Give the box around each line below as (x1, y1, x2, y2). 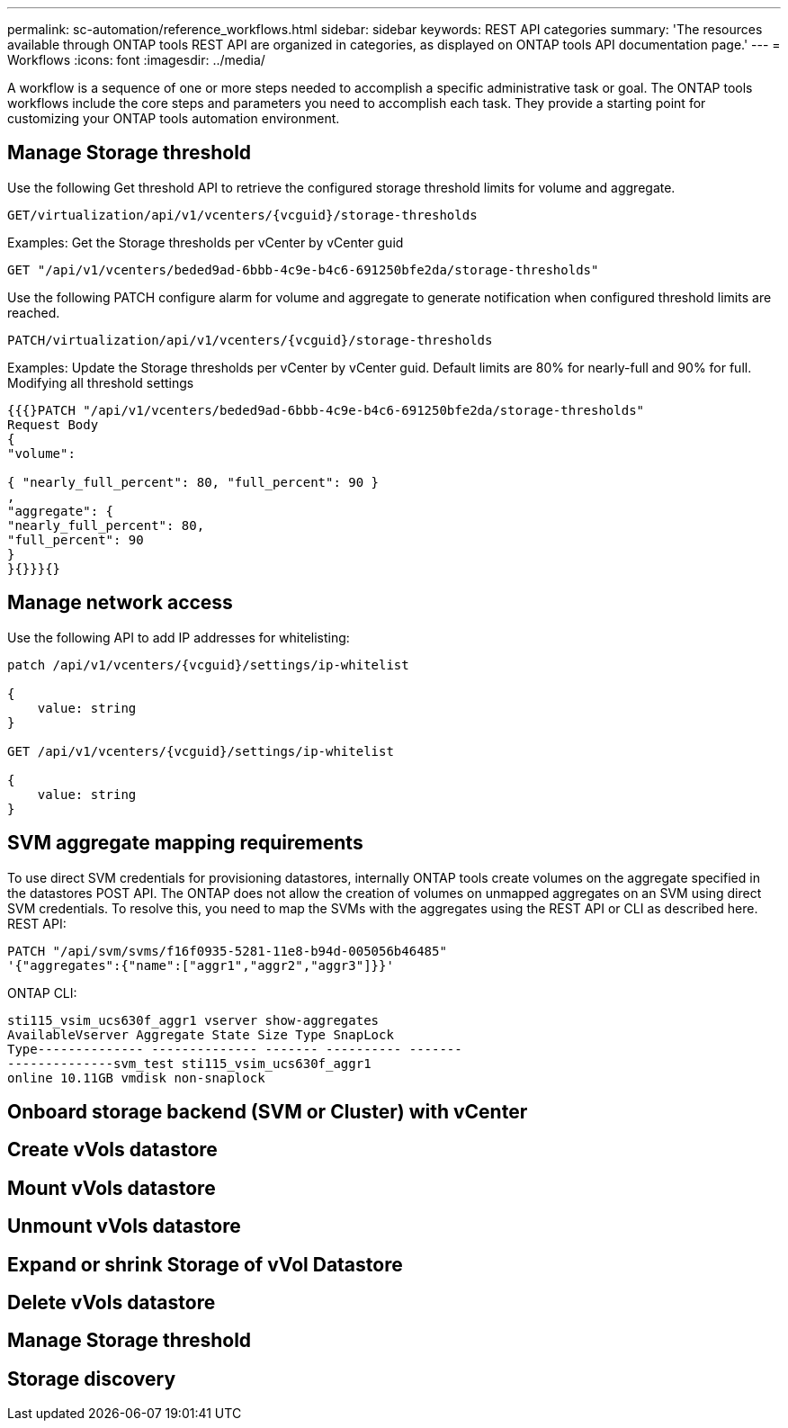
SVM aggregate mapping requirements (7, 831, 363, 855)
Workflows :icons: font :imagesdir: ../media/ (7, 52, 265, 67)
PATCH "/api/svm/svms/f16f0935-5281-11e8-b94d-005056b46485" (7, 943, 447, 958)
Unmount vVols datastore (7, 1215, 241, 1238)
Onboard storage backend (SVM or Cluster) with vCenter (7, 1100, 528, 1123)
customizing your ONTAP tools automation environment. (7, 111, 340, 126)
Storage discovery (7, 1367, 176, 1390)
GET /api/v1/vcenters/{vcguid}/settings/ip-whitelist (7, 743, 394, 759)
